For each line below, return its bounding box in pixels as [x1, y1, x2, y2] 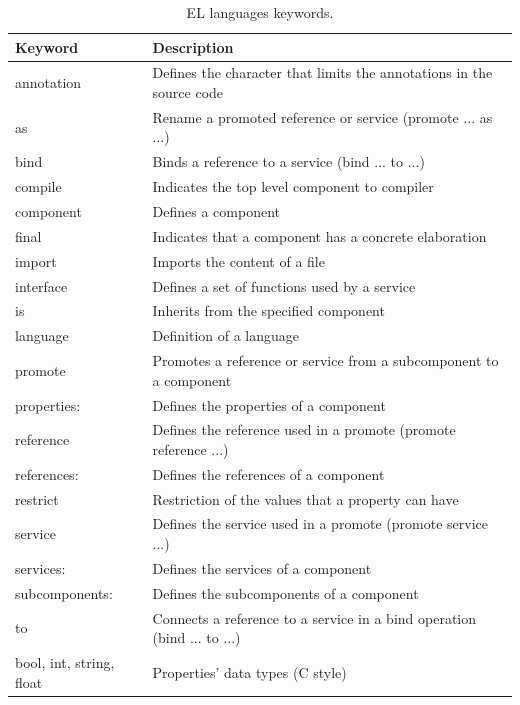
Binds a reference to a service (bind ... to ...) [152, 151, 425, 172]
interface [15, 275, 68, 296]
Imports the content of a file [152, 250, 325, 271]
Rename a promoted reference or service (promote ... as [152, 106, 493, 127]
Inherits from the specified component [152, 300, 385, 321]
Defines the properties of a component [152, 394, 386, 415]
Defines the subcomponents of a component [152, 582, 419, 603]
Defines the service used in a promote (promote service [152, 513, 489, 534]
